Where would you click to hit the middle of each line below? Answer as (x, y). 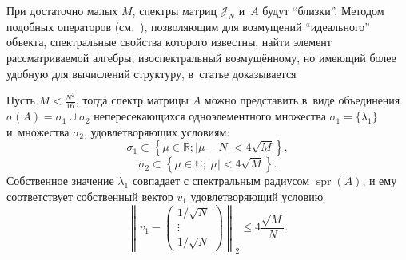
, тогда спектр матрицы (132, 100)
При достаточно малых (62, 10)
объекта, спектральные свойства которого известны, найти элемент (169, 42)
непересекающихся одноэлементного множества (210, 116)
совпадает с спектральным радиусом (221, 181)
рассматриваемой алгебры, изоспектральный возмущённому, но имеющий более (201, 57)
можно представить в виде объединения (302, 100)
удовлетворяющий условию (257, 196)
